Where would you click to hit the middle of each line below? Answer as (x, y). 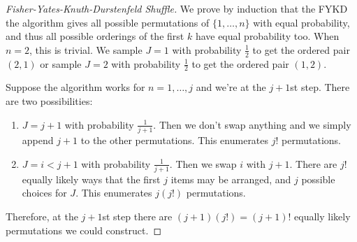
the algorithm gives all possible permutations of (108, 22)
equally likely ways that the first (91, 179)
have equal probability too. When (267, 36)
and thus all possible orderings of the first (95, 36)
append (38, 140)
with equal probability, (301, 22)
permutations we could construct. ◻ (84, 230)
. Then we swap (203, 163)
